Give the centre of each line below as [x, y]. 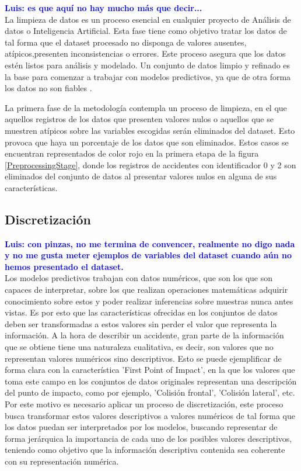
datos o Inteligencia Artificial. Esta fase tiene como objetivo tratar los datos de [146, 31]
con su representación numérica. [62, 461]
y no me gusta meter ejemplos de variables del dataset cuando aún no [148, 255]
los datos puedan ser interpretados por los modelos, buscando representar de [141, 427]
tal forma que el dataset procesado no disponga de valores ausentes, [126, 42]
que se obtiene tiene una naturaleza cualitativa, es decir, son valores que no [139, 347]
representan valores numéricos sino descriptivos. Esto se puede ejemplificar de [143, 358]
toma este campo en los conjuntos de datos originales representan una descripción [151, 381]
